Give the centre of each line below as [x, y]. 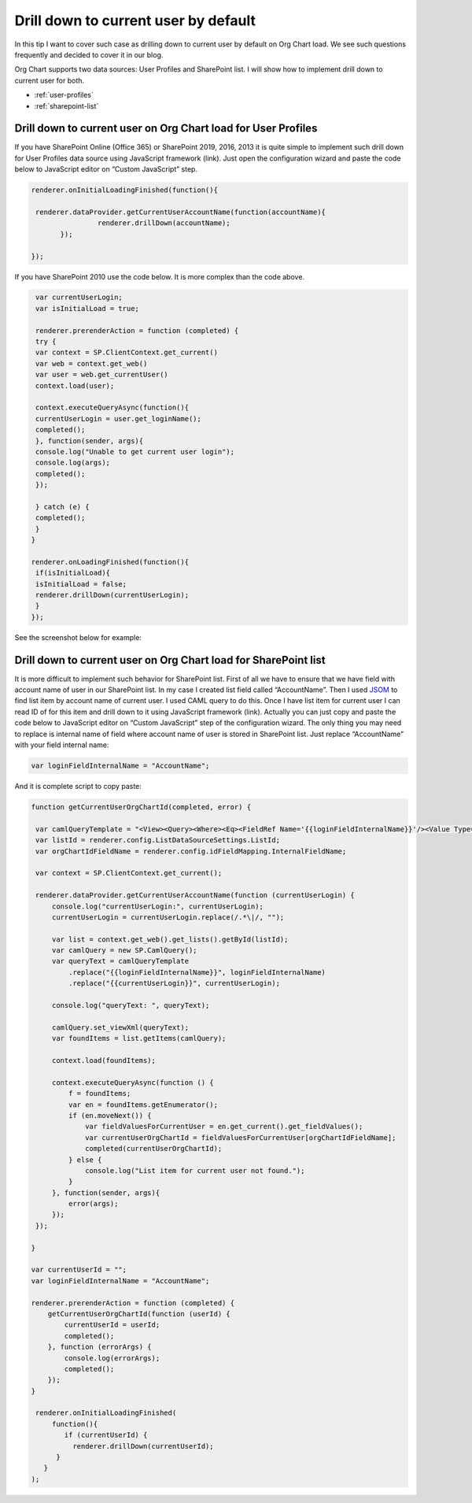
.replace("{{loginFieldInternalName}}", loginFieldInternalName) [197, 972]
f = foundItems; [100, 1094]
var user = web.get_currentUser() [102, 375]
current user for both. [50, 80]
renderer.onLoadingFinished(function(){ [110, 562]
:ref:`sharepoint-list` [66, 106]
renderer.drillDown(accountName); [164, 223]
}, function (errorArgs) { [100, 1347]
